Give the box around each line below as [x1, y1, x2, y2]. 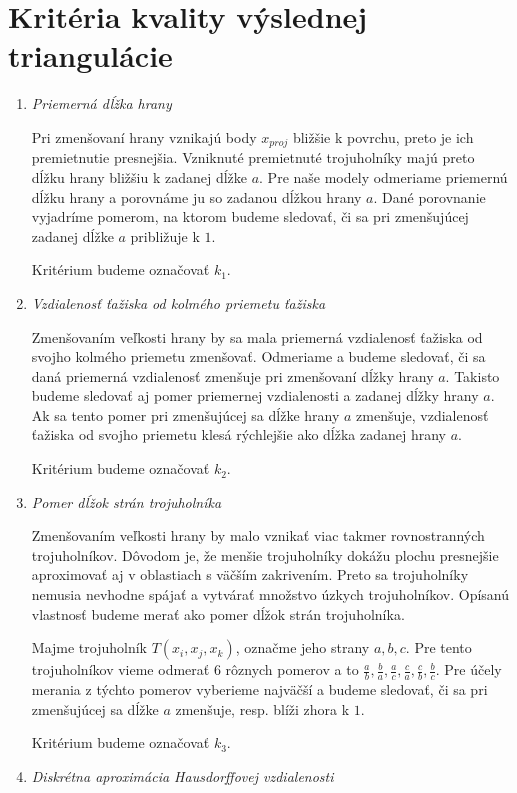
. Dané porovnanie [373, 186, 486, 207]
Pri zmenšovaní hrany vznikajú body [31, 126, 257, 147]
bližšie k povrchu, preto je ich [292, 126, 474, 147]
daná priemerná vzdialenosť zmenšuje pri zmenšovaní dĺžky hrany [31, 365, 434, 386]
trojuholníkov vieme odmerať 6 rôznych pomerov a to [31, 659, 359, 680]
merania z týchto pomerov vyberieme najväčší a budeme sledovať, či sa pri [31, 679, 488, 700]
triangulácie [8, 35, 173, 76]
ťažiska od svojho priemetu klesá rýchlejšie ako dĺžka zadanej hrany [31, 424, 446, 445]
